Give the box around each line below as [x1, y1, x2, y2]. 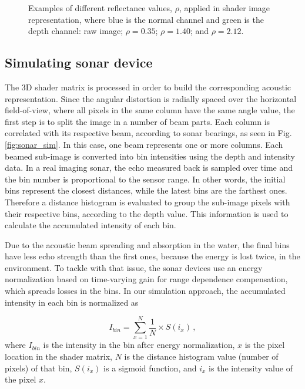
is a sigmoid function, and [103, 361, 197, 374]
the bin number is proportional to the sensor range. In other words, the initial [5, 172, 286, 185]
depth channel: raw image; [28, 25, 123, 37]
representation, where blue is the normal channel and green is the [28, 13, 264, 25]
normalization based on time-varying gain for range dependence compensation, [5, 273, 288, 285]
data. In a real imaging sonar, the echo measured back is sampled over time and [5, 161, 293, 174]
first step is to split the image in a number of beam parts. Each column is [5, 115, 270, 127]
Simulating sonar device [5, 53, 153, 72]
